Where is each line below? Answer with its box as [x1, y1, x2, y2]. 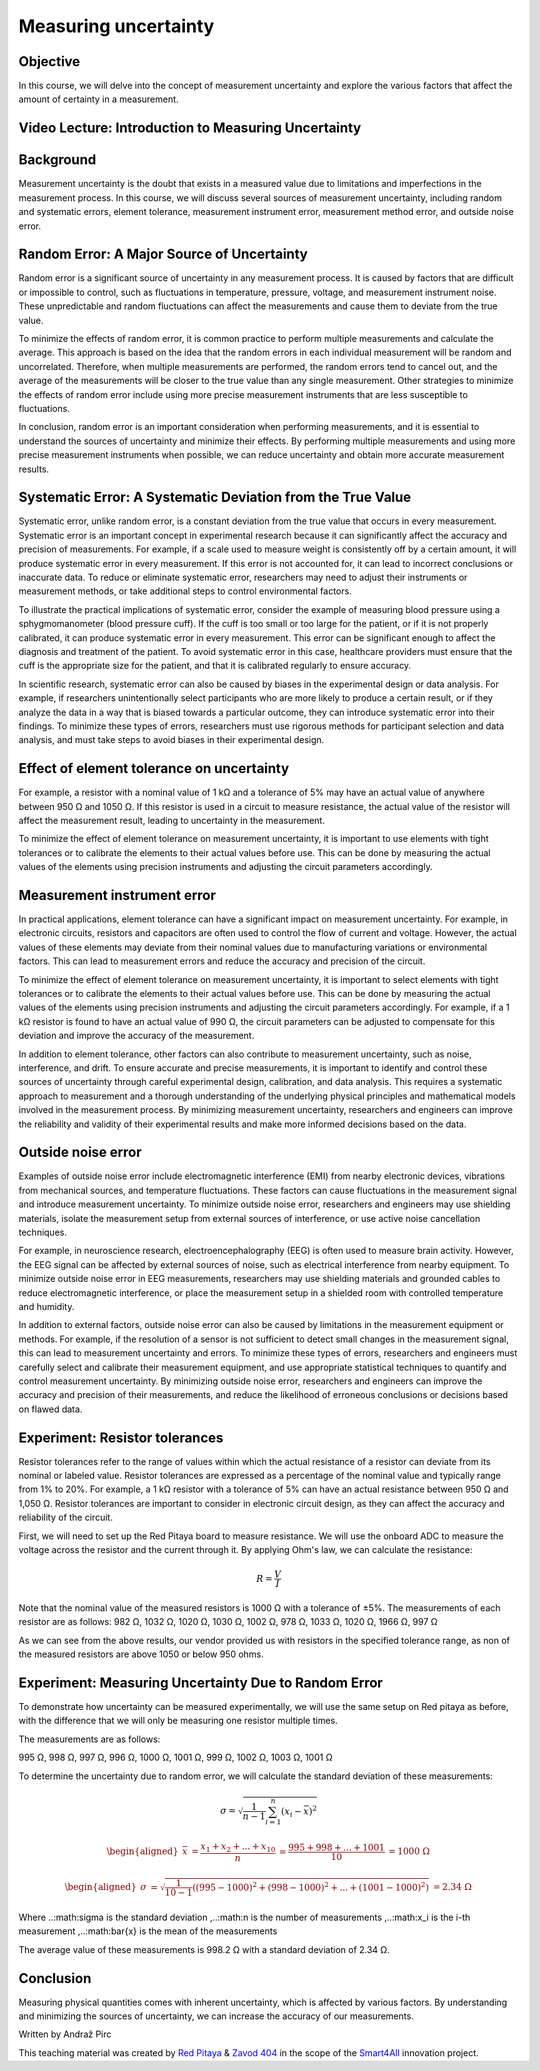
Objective [18, 53, 81, 70]
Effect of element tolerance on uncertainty [18, 760, 290, 777]
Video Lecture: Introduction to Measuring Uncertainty [18, 120, 362, 137]
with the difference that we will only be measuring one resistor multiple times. [18, 1715, 339, 1727]
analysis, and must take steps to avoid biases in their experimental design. [18, 734, 325, 746]
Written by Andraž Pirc [18, 2028, 112, 2040]
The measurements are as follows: [18, 1733, 161, 1745]
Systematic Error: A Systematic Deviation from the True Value [18, 489, 412, 506]
